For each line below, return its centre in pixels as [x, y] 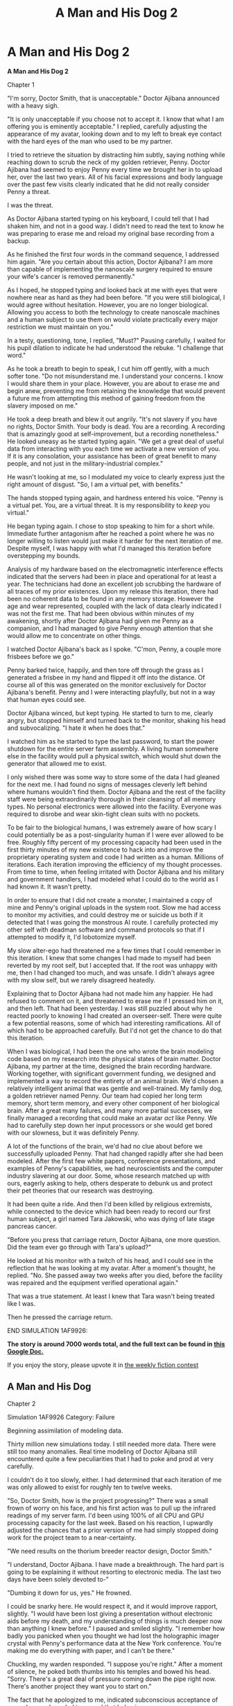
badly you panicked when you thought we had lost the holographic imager [113, 1636]
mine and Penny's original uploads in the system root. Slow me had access [114, 907]
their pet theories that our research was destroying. [81, 1190]
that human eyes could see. [47, 699]
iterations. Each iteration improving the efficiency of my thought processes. [115, 864]
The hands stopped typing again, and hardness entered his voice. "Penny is [115, 497]
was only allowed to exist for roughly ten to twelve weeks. [90, 1487]
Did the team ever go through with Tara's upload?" [79, 1247]
